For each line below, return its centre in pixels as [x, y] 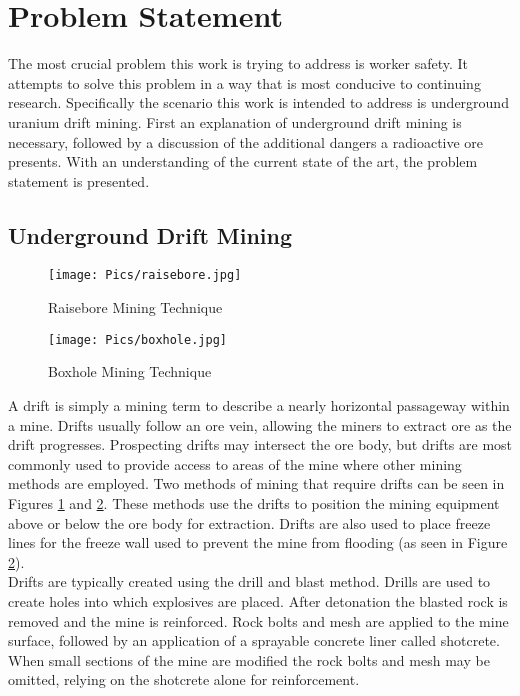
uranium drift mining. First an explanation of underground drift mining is [235, 121]
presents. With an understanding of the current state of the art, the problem [243, 161]
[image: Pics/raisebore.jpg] [145, 275]
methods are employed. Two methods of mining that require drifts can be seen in [256, 483]
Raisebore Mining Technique [135, 307]
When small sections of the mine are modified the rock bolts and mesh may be [249, 659]
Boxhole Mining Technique [130, 371]
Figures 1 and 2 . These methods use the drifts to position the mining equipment [254, 502]
